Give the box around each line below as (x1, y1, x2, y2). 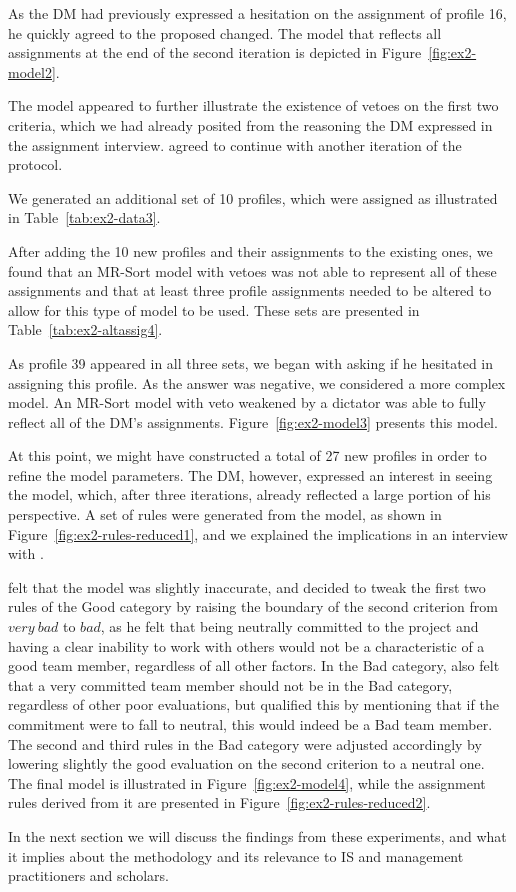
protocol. (8, 154, 63, 175)
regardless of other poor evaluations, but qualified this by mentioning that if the (8, 694, 499, 715)
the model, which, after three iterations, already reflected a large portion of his (8, 484, 491, 505)
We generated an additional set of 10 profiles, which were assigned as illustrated (8, 187, 498, 208)
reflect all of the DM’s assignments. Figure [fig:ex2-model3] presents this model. (8, 411, 498, 432)
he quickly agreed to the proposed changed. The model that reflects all (8, 22, 442, 43)
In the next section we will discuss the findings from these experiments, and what (8, 825, 507, 846)
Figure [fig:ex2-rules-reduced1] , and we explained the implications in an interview (8, 523, 508, 544)
